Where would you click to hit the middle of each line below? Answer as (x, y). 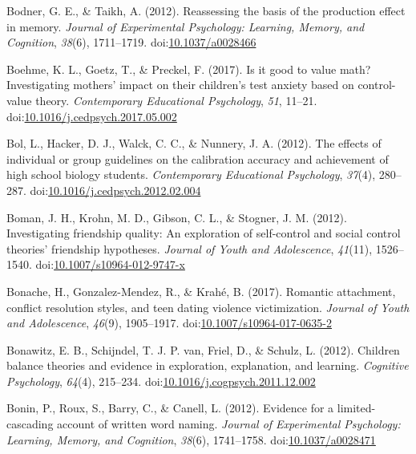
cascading (30, 424)
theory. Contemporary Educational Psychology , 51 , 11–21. (176, 100)
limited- (356, 408)
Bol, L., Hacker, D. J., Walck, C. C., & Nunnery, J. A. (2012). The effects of (194, 143)
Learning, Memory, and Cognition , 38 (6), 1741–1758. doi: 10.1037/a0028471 (191, 439)
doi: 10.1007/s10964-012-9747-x (110, 264)
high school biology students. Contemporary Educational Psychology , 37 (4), (191, 174)
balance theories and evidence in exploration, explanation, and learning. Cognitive (208, 365)
